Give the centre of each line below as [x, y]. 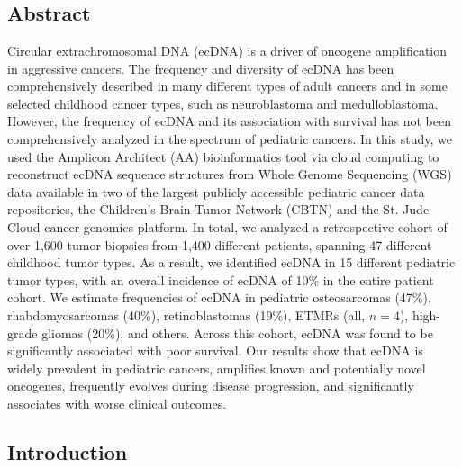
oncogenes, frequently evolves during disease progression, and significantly [211, 386]
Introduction [68, 451]
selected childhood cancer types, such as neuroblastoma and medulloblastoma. [223, 103]
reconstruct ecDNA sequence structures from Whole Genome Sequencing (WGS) [230, 174]
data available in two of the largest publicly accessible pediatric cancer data [216, 191]
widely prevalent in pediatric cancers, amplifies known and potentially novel [217, 368]
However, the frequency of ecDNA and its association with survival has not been [230, 121]
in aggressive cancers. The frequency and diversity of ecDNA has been [201, 68]
